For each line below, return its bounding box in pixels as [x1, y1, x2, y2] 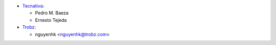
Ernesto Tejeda [35, 17, 67, 23]
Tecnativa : [22, 3, 44, 9]
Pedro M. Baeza [35, 10, 69, 16]
